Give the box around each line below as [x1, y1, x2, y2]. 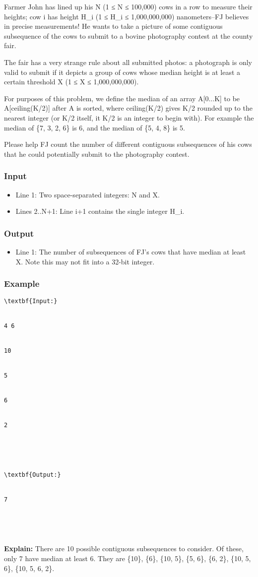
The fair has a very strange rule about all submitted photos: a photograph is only [4, 57, 252, 67]
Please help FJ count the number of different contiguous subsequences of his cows [4, 139, 252, 149]
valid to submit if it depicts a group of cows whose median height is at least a [4, 66, 241, 77]
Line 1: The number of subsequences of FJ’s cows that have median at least [15, 246, 246, 256]
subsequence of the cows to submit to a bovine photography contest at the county [4, 30, 253, 41]
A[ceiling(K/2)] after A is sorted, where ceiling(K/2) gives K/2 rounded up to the [4, 103, 253, 113]
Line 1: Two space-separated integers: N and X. [15, 189, 160, 199]
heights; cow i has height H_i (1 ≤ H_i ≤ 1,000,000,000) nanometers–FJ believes [4, 11, 249, 21]
